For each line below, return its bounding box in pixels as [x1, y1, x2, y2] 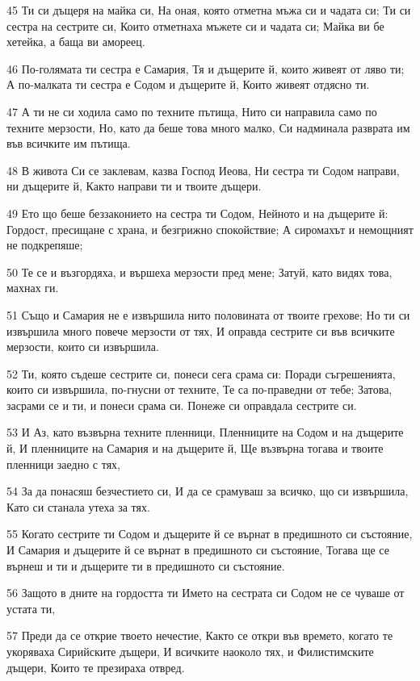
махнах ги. [6, 279, 59, 296]
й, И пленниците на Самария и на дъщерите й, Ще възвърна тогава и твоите [6, 440, 384, 457]
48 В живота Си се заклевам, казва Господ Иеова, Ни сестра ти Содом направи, [6, 161, 400, 178]
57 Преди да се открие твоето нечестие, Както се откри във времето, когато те [6, 627, 393, 644]
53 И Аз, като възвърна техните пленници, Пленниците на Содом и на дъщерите [6, 424, 404, 441]
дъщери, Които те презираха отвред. [6, 658, 185, 675]
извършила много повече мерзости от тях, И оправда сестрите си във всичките [6, 322, 395, 339]
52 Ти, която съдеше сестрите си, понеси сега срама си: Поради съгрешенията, [6, 365, 396, 382]
